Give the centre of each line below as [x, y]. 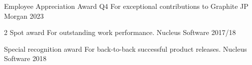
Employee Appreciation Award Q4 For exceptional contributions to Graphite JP [126, 6]
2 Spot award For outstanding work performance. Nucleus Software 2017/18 [120, 32]
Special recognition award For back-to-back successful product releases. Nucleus [126, 49]
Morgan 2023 [24, 16]
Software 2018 [25, 58]
